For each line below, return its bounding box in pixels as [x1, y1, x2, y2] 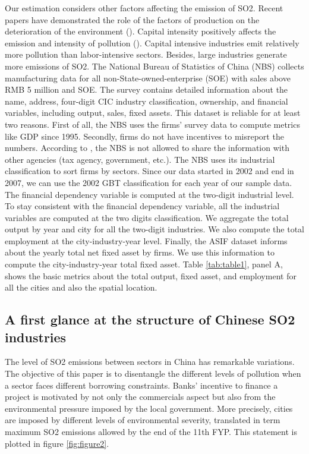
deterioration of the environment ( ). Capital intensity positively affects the [5, 25, 276, 37]
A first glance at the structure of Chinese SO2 [5, 310, 295, 329]
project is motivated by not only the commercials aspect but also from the [5, 390, 276, 403]
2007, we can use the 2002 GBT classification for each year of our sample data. [5, 176, 292, 188]
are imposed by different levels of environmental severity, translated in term [5, 414, 280, 426]
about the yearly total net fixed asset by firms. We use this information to [5, 246, 275, 258]
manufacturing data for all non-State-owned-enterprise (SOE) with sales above [5, 71, 291, 84]
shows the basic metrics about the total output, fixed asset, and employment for [5, 269, 297, 282]
